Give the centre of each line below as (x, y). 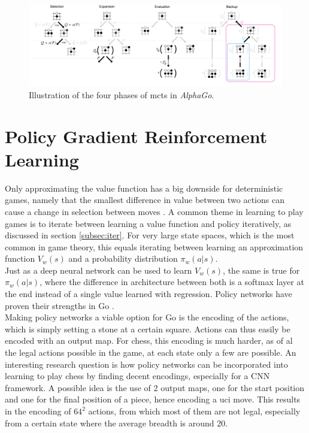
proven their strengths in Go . (60, 305)
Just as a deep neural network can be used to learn (99, 270)
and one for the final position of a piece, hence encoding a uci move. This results (153, 399)
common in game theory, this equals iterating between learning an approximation (154, 246)
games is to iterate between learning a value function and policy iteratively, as (148, 223)
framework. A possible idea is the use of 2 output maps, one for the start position (155, 387)
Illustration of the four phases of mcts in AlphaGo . (122, 94)
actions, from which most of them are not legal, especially (194, 411)
